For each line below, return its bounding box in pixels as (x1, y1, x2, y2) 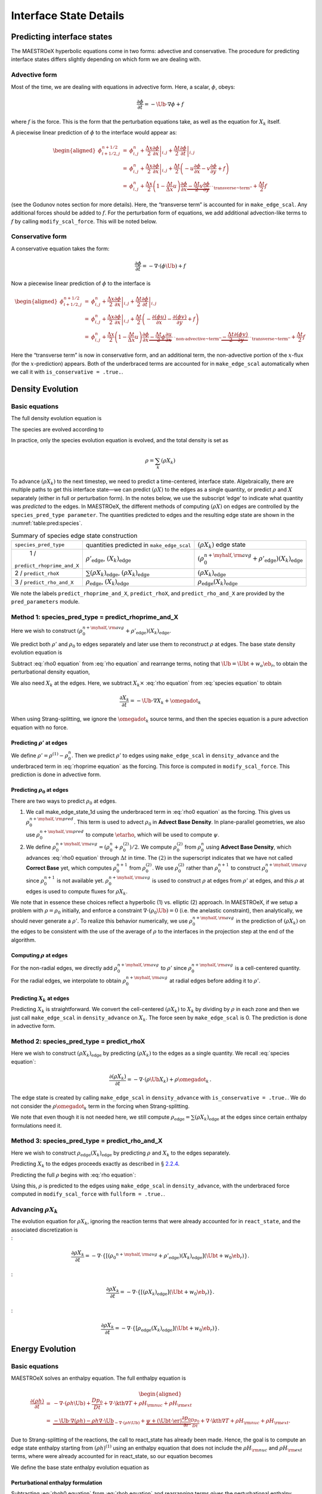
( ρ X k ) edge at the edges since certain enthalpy (194, 1113, 307, 1122)
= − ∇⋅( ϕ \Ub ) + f (142, 262, 186, 269)
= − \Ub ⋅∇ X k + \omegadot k (130, 697, 202, 705)
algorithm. (11, 936, 36, 944)
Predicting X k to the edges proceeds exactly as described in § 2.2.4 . (11, 1160, 180, 1168)
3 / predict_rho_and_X (14, 577, 74, 586)
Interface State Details (11, 9, 125, 22)
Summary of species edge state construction (11, 531, 138, 540)
